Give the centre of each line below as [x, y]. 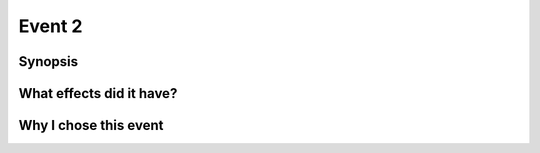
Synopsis [48, 61]
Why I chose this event [91, 125]
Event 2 [50, 26]
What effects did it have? [98, 93]
